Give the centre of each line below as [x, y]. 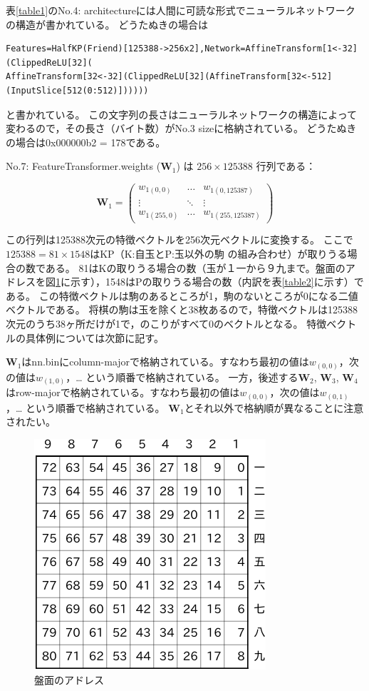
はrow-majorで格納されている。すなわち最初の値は [123, 392]
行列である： [286, 166]
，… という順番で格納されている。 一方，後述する [182, 377]
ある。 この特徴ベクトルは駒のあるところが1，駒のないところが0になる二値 [182, 295]
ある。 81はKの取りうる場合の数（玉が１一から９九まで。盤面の [195, 267]
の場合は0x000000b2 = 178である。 [86, 142]
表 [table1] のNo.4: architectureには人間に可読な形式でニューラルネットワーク [181, 10]
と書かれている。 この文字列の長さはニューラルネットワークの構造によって [182, 114]
